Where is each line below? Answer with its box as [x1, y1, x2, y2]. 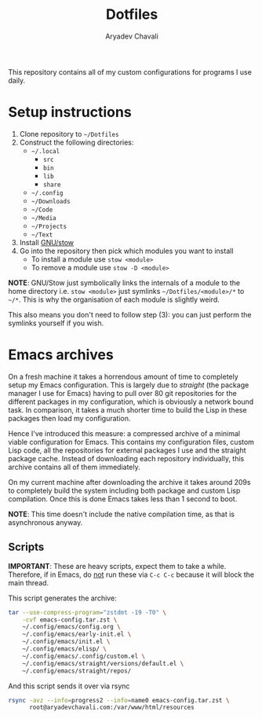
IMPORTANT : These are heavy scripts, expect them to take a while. [8, 561, 227, 570]
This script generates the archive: [8, 593, 117, 603]
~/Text [31, 230, 53, 239]
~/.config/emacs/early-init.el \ [22, 630, 132, 638]
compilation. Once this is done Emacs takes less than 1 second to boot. [8, 493, 238, 504]
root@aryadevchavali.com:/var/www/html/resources [28, 703, 195, 712]
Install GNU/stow [19, 237, 75, 247]
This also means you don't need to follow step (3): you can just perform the [8, 310, 252, 319]
